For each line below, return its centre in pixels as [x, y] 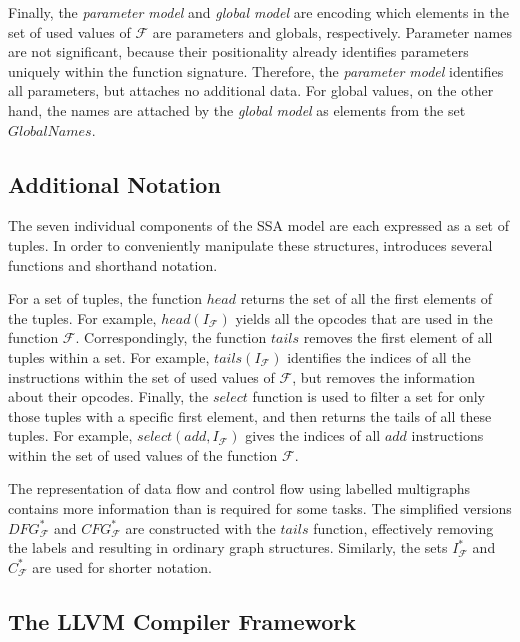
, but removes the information [384, 376]
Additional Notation [114, 183]
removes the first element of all [398, 337]
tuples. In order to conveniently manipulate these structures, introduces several [250, 244]
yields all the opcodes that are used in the [364, 317]
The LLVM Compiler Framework [182, 620]
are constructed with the [200, 527]
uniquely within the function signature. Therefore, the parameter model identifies [256, 70]
